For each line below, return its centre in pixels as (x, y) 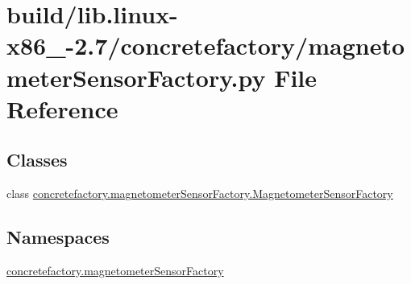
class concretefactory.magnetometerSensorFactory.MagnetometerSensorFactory (200, 193)
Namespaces (58, 237)
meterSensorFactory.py (136, 77)
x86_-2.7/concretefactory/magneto (206, 45)
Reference (62, 108)
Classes (37, 160)
